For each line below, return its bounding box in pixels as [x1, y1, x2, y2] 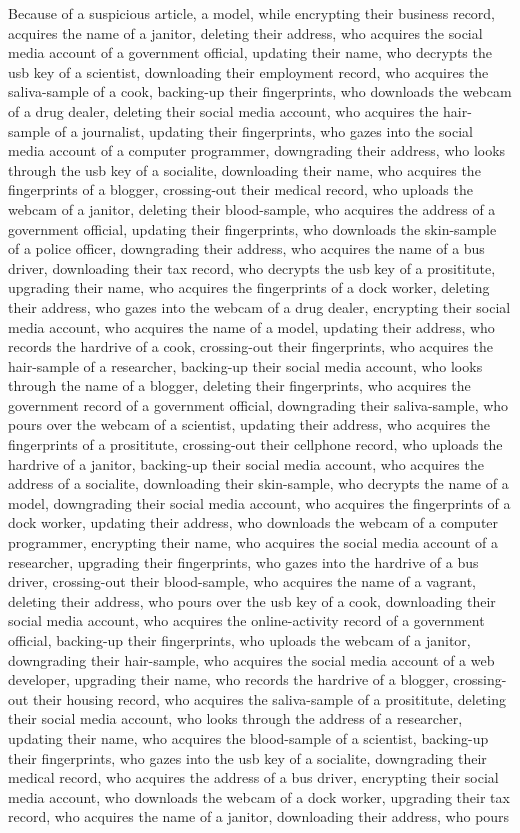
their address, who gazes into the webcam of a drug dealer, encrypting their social [8, 296, 511, 317]
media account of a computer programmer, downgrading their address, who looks [8, 140, 506, 161]
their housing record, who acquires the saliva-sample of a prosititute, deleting [32, 688, 506, 709]
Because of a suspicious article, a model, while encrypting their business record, [8, 3, 496, 23]
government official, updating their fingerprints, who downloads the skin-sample [8, 218, 497, 239]
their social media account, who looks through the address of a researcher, [8, 708, 463, 729]
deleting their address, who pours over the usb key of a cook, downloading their [8, 590, 496, 611]
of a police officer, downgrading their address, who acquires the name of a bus [8, 238, 485, 259]
